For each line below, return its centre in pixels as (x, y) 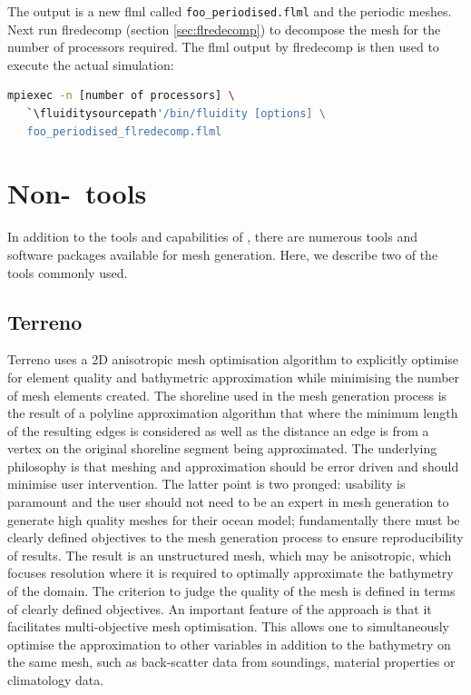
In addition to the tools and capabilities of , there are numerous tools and (212, 237)
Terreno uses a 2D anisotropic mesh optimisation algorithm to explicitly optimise (233, 359)
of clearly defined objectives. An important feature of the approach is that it (220, 608)
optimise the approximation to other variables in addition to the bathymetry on (229, 644)
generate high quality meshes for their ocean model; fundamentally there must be (234, 519)
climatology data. (56, 680)
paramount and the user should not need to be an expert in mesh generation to (228, 502)
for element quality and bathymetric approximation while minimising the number (234, 377)
